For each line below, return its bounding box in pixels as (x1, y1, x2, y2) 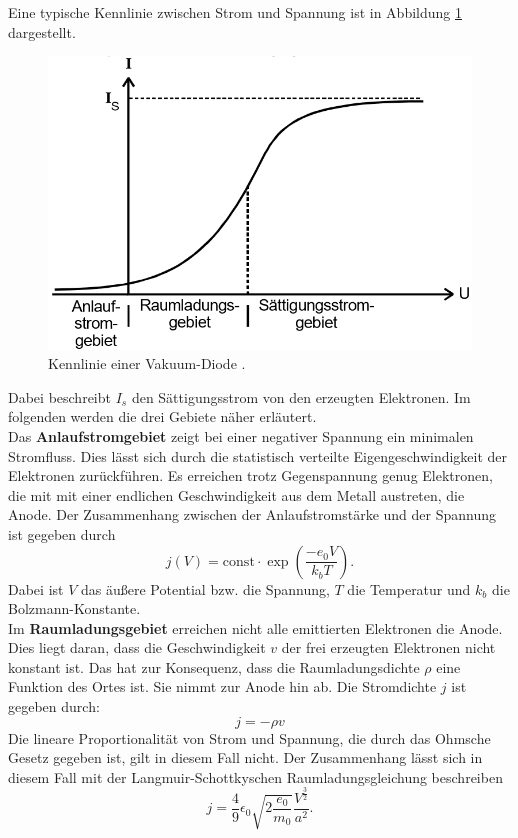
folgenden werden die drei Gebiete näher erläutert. (8, 406, 317, 427)
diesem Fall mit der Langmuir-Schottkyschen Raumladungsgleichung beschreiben (8, 766, 503, 787)
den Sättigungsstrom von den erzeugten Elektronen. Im (131, 386, 471, 407)
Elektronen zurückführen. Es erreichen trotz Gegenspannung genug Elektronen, (8, 465, 493, 486)
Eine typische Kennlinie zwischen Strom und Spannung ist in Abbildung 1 (8, 2, 462, 22)
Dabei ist (8, 578, 64, 599)
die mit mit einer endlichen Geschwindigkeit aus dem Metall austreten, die (8, 484, 465, 505)
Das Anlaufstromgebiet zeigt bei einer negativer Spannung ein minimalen (8, 425, 474, 446)
